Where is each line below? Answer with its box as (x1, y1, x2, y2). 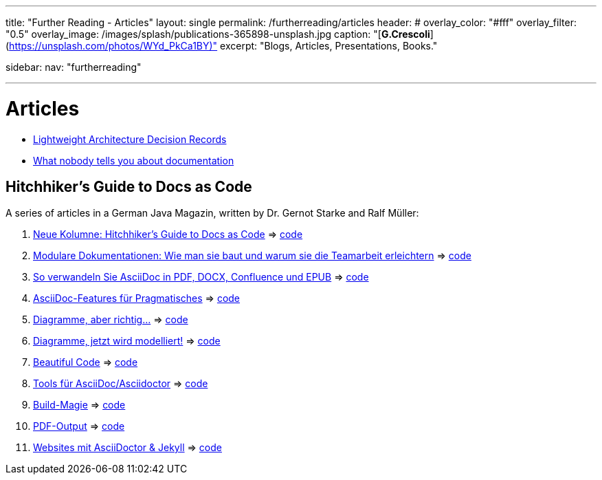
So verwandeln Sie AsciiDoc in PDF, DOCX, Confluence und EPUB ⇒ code (33, 271, 369, 283)
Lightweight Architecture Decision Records (33, 133, 227, 145)
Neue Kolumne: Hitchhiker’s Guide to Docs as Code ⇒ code (33, 228, 303, 241)
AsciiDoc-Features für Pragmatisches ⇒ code (33, 292, 241, 305)
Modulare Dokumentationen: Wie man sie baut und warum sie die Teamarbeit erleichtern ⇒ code (33, 250, 471, 262)
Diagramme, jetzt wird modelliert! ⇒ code (33, 335, 221, 347)
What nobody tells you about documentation (33, 154, 234, 166)
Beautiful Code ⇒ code (33, 356, 138, 369)
